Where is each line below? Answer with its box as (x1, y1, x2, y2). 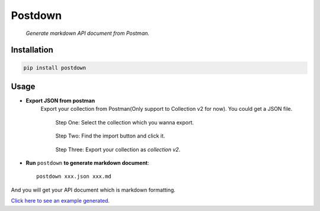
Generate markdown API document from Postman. (25, 30, 150, 37)
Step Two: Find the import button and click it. (55, 132, 165, 139)
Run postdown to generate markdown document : (25, 159, 149, 166)
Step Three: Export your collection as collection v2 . (55, 146, 181, 153)
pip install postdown (23, 64, 87, 71)
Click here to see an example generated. (11, 197, 110, 204)
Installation (11, 45, 53, 55)
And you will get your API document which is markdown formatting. (11, 186, 176, 193)
